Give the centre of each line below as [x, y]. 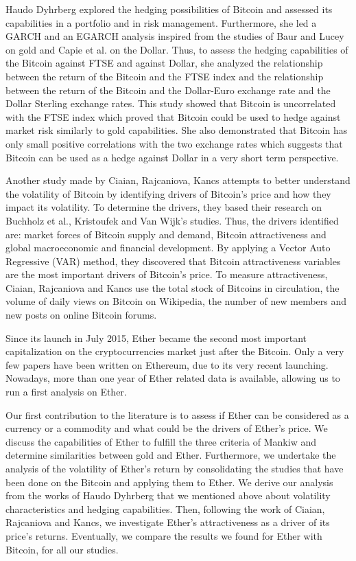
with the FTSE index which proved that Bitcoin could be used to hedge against [173, 116]
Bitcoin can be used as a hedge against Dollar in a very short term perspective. [172, 157]
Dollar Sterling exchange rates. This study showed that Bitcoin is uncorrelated [171, 103]
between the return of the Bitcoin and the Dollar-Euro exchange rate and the [168, 90]
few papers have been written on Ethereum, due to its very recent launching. [167, 364]
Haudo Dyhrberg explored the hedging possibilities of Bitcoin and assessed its [169, 9]
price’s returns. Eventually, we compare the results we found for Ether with [164, 535]
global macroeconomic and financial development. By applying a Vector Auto [168, 248]
